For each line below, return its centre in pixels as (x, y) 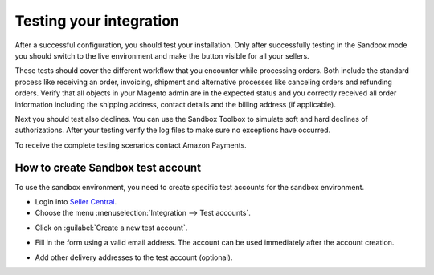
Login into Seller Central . (76, 201)
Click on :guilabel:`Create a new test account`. (111, 228)
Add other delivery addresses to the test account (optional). (134, 257)
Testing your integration (97, 21)
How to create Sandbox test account (108, 168)
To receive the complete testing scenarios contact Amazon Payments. (131, 145)
